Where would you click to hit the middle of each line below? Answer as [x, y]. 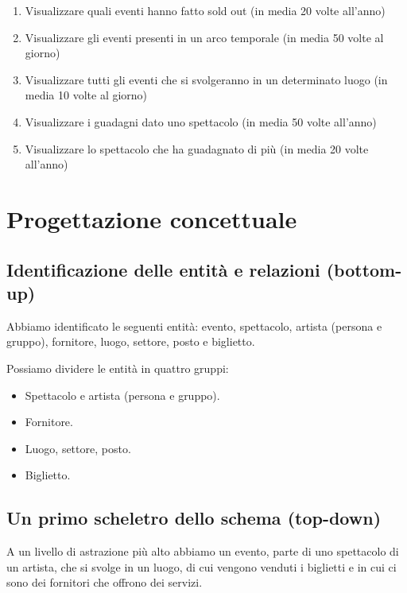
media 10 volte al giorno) [86, 95]
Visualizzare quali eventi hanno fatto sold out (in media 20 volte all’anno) [205, 10]
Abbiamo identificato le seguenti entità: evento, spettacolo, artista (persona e [194, 326]
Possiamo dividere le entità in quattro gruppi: [118, 368]
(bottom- [364, 269]
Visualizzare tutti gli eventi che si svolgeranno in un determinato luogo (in [206, 79]
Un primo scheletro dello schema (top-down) [194, 518]
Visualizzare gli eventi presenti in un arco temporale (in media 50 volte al [204, 37]
